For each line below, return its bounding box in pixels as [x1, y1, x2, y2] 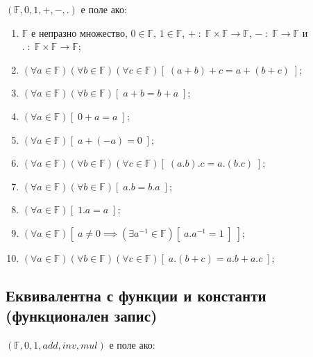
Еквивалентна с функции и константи [6, 284, 267, 306]
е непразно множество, [31, 25, 128, 40]
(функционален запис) [6, 305, 158, 326]
